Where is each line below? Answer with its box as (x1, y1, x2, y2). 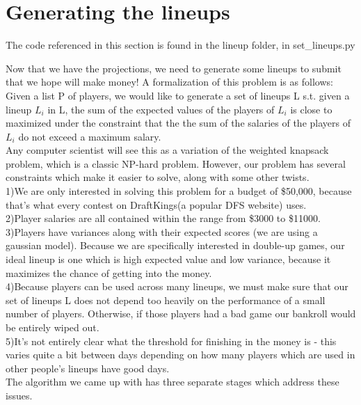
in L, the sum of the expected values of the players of (47, 102, 275, 116)
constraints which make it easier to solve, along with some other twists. (6, 170, 310, 184)
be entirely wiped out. (6, 320, 99, 334)
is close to (290, 102, 332, 116)
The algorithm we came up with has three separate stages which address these (6, 374, 339, 389)
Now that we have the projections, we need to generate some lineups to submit (6, 61, 342, 75)
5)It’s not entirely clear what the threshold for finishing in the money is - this (6, 333, 337, 348)
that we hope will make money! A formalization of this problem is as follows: (6, 74, 333, 89)
